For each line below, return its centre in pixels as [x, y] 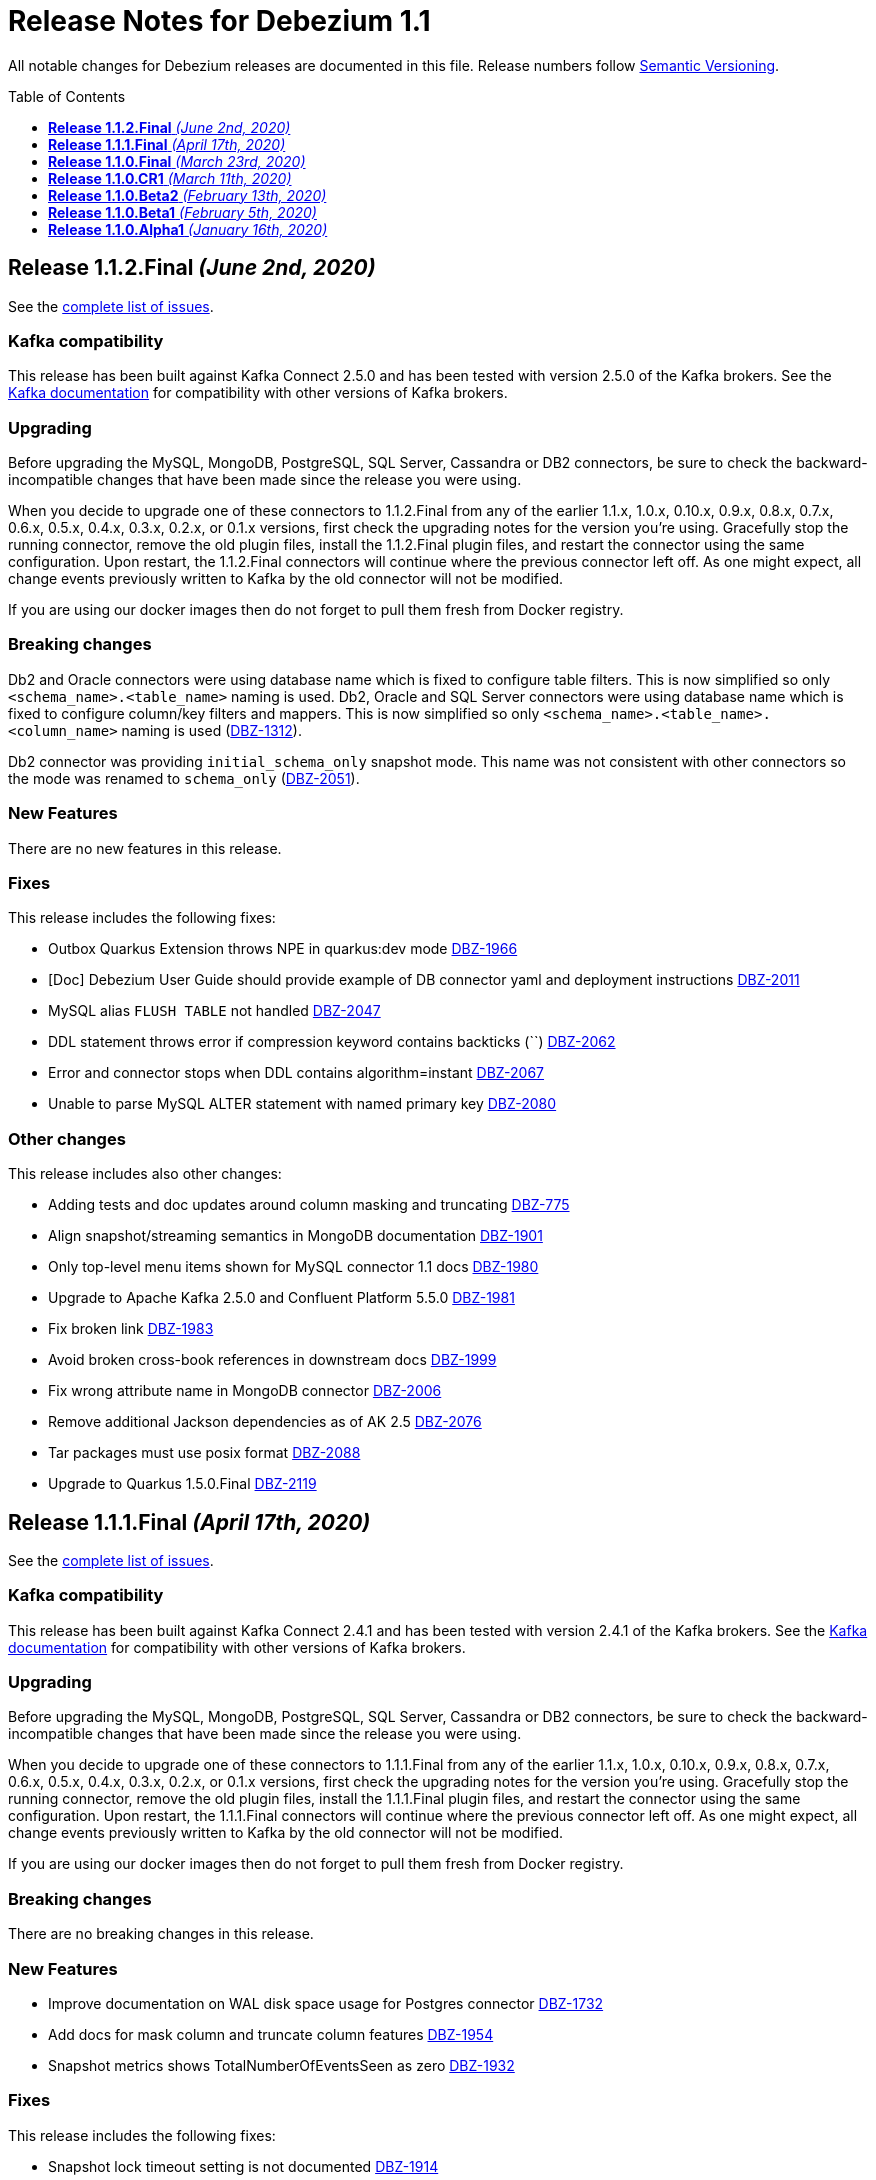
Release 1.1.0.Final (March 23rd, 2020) [177, 161]
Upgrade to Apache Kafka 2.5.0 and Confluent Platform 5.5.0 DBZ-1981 [281, 1298]
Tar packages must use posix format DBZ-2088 [204, 1453]
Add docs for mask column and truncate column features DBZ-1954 [271, 2034]
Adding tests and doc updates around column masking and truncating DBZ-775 [309, 1205]
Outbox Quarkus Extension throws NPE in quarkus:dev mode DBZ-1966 [283, 949]
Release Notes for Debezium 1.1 [219, 21]
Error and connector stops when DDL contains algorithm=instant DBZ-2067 [296, 1073]
